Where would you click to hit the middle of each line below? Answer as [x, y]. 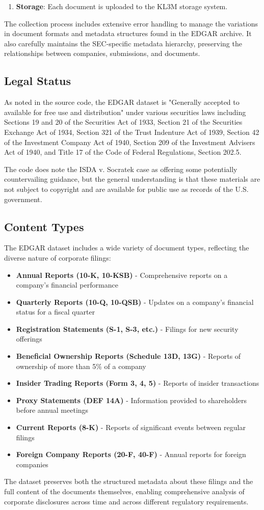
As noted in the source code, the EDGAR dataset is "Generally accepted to [122, 102]
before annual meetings [52, 410]
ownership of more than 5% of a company [81, 366]
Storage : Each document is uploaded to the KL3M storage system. [122, 6]
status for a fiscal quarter [56, 312]
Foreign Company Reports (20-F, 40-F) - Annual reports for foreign [131, 454]
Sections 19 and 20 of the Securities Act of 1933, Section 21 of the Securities [123, 122]
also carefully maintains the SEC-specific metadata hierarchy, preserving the [123, 43]
